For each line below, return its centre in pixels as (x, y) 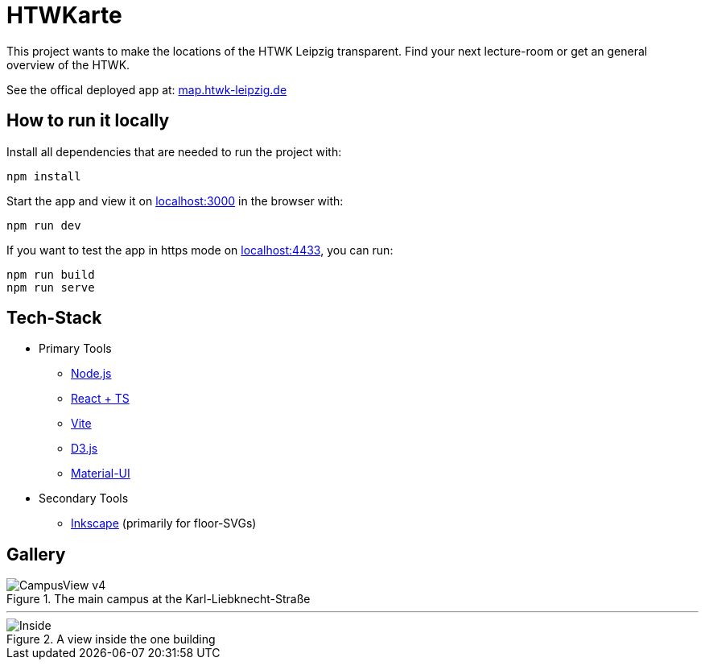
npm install (44, 176)
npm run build (51, 274)
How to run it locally (88, 121)
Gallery (36, 554)
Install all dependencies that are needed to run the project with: (174, 151)
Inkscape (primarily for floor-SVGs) (164, 523)
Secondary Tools (84, 498)
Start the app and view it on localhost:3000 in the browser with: (175, 201)
